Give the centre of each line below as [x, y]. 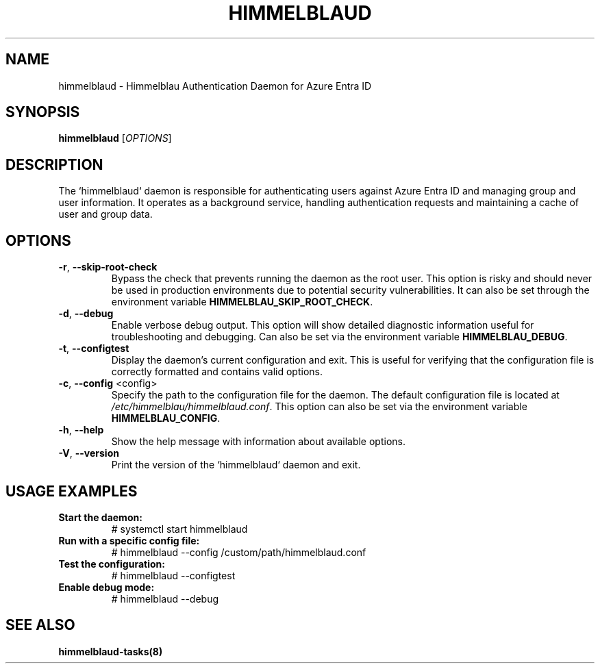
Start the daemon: [100, 517]
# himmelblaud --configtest [173, 575]
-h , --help [81, 430]
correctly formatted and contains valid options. [217, 372]
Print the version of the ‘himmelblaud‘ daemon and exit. [236, 465]
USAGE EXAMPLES [72, 491]
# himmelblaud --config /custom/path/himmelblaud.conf [239, 552]
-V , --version [89, 453]
